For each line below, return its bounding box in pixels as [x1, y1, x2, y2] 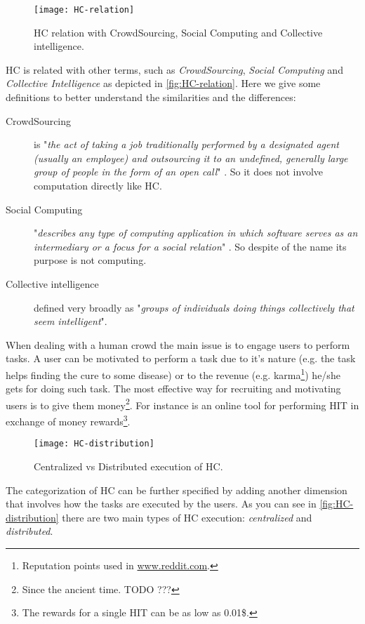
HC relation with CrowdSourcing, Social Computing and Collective [34, 25, 323, 39]
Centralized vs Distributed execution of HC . [34, 458, 223, 473]
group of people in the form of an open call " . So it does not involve [34, 164, 324, 179]
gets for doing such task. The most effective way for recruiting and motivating [6, 381, 341, 396]
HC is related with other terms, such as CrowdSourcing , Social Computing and [6, 62, 343, 77]
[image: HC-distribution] [34, 439, 154, 449]
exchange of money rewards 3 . [6, 412, 131, 428]
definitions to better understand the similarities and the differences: [6, 90, 296, 105]
